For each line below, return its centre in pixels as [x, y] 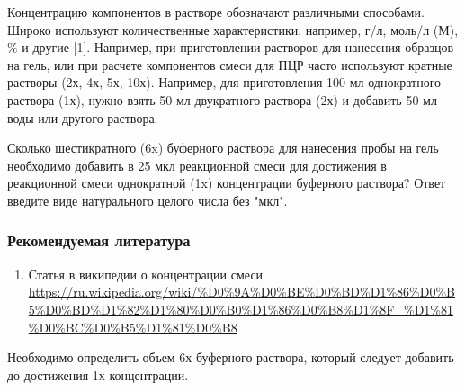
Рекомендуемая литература [99, 240]
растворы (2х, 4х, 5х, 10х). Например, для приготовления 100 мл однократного [224, 82]
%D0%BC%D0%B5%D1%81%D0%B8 [133, 327]
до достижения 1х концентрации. [98, 374]
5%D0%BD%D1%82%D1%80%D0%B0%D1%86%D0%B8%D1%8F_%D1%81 [241, 309]
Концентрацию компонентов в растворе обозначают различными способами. [216, 12]
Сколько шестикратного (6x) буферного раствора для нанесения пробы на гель [223, 148]
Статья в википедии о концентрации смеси [146, 274]
